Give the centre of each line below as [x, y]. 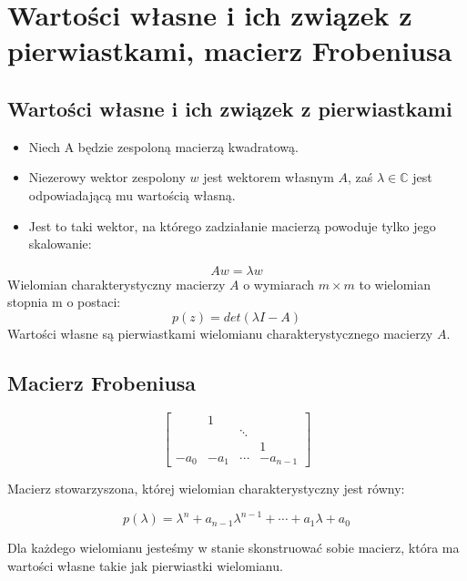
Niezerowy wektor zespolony [107, 177]
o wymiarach [279, 284]
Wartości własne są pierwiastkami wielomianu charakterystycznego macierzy [220, 333]
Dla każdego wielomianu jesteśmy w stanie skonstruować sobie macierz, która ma [233, 548]
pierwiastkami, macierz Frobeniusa [230, 51]
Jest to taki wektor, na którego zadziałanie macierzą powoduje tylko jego [232, 225]
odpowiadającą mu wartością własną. [132, 194]
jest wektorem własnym [269, 177]
